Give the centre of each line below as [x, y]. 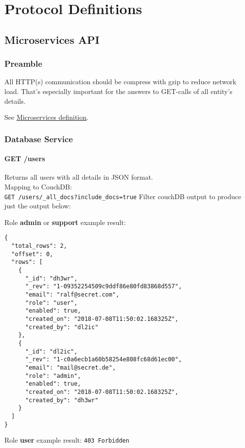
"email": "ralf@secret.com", [72, 295]
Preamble [23, 64]
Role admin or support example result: [65, 222]
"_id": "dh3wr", [51, 278]
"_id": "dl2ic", [51, 351]
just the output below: [38, 206]
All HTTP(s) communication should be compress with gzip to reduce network [120, 82]
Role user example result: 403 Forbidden [67, 440]
